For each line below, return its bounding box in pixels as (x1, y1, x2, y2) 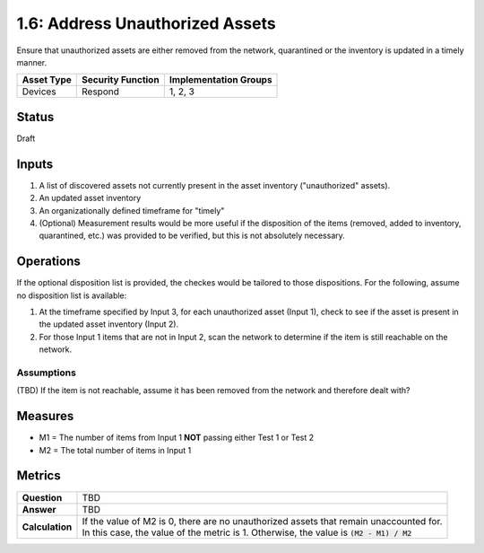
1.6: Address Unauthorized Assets (16, 13, 277, 33)
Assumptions (16, 366, 76, 379)
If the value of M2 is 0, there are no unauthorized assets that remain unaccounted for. (82, 514, 443, 527)
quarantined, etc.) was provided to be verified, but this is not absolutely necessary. (39, 230, 345, 241)
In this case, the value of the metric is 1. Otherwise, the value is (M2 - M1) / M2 (82, 526, 412, 539)
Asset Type (22, 74, 72, 86)
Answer (22, 503, 57, 515)
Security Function (82, 74, 160, 86)
